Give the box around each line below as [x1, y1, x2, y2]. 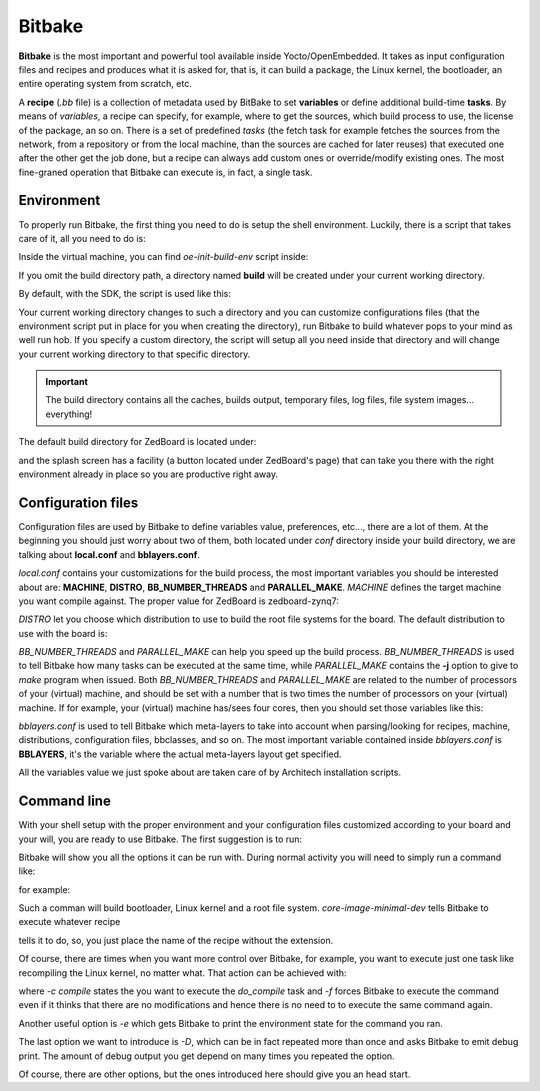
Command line [18, 793, 112, 810]
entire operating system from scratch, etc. [18, 78, 192, 90]
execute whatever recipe [18, 916, 121, 928]
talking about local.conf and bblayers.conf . [18, 548, 200, 560]
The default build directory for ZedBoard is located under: [18, 436, 257, 448]
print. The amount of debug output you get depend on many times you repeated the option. [18, 1050, 395, 1062]
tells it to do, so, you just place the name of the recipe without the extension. [18, 934, 334, 946]
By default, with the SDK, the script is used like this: [18, 288, 232, 300]
